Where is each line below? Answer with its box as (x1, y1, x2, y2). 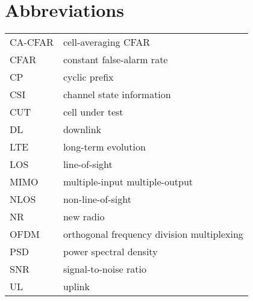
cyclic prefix (63, 70, 114, 84)
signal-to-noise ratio (63, 262, 146, 276)
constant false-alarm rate (63, 52, 168, 67)
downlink (63, 122, 102, 137)
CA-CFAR (10, 35, 54, 49)
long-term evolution (63, 140, 146, 154)
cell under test (63, 105, 123, 119)
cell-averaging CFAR (63, 35, 150, 49)
